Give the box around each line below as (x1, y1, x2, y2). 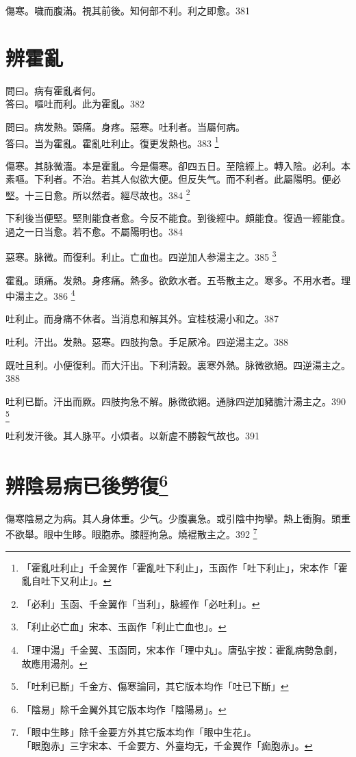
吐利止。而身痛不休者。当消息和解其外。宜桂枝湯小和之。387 (5, 311, 279, 326)
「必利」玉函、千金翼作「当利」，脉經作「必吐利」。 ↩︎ (21, 596, 260, 611)
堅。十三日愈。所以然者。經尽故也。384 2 (5, 185, 190, 202)
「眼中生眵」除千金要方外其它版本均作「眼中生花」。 (21, 725, 257, 739)
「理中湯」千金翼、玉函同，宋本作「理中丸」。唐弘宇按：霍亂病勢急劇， (21, 643, 343, 657)
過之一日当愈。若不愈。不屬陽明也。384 (5, 224, 183, 238)
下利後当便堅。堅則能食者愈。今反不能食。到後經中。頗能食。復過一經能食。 (5, 211, 351, 225)
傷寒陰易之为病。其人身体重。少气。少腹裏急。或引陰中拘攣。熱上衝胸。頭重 (5, 511, 351, 525)
